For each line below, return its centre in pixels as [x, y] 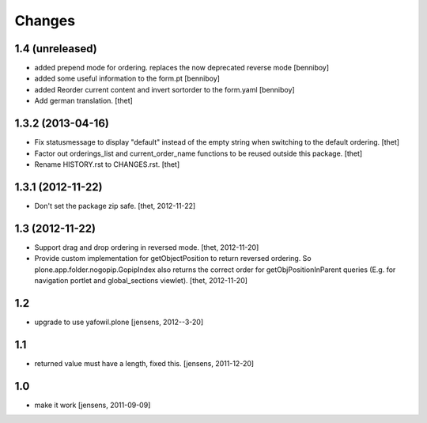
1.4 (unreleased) [56, 49]
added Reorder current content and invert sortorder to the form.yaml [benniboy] [165, 89]
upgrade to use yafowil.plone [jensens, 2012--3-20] [119, 322]
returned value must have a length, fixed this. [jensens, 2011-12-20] [144, 363]
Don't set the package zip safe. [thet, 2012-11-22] [115, 206]
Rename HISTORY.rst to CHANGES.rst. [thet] [107, 164]
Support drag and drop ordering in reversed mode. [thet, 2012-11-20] [147, 247]
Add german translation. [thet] [84, 101]
